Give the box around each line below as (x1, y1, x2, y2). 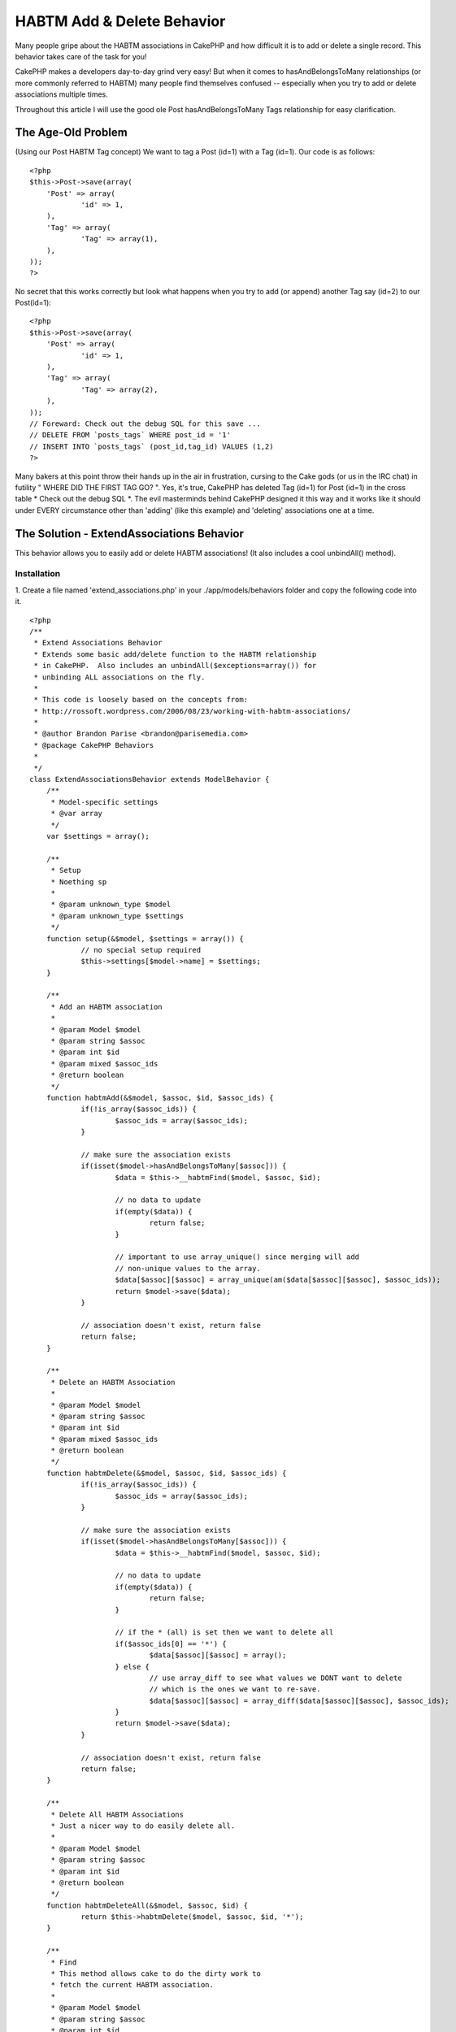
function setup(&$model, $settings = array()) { (46, 934, 244, 943)
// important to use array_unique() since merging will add (115, 1253, 360, 1261)
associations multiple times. (15, 89, 109, 99)
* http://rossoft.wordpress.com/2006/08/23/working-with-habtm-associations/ (33, 706, 351, 715)
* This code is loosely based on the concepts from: (33, 695, 248, 705)
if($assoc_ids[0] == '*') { (115, 1639, 227, 1648)
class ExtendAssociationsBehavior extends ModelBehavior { (29, 775, 270, 784)
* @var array (50, 809, 103, 818)
